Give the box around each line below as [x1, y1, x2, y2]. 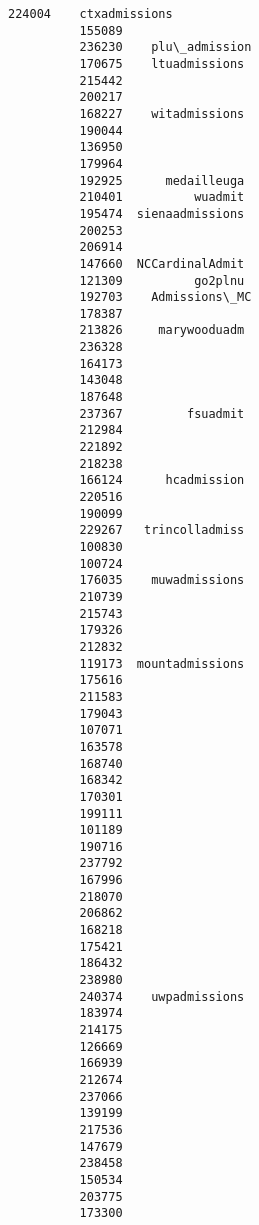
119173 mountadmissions [79, 656, 245, 671]
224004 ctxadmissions [8, 7, 173, 21]
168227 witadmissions [79, 106, 245, 121]
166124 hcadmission [79, 473, 245, 488]
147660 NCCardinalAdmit [79, 256, 245, 271]
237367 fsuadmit [79, 406, 245, 421]
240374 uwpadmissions [79, 989, 245, 1004]
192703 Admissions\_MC [79, 290, 252, 305]
